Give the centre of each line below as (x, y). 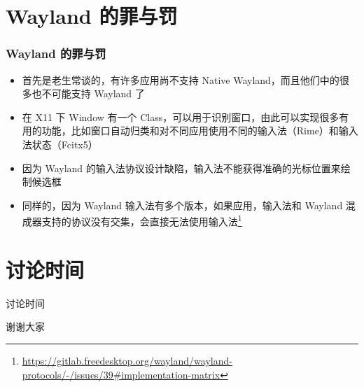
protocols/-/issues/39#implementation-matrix (121, 374)
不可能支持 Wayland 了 (93, 93)
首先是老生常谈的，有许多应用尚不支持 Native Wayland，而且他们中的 (181, 79)
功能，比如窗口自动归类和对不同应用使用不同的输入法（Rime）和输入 (200, 131)
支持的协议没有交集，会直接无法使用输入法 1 (142, 220)
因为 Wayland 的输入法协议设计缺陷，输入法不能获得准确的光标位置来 (181, 168)
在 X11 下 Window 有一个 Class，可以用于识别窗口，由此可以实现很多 (181, 117)
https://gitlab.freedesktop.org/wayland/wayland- (127, 360)
